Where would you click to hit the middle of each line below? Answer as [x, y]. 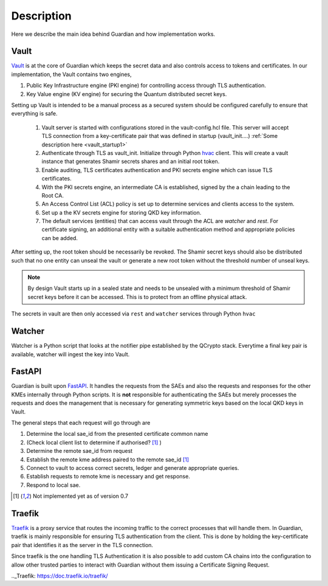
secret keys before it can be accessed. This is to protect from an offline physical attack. [137, 297]
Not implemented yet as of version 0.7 [80, 496]
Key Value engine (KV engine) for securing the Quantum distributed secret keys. [127, 94]
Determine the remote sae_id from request [80, 451]
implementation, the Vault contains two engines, [71, 74]
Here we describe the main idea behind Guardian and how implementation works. [113, 34]
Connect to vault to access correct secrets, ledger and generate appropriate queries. [133, 467]
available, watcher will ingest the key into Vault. [70, 354]
